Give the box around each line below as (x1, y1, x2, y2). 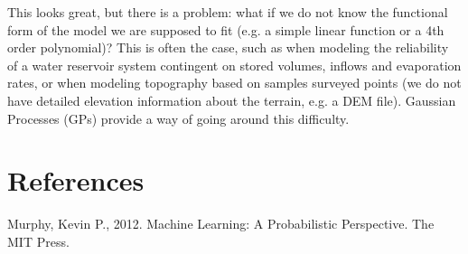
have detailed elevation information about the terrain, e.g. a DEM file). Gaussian (7, 90, 456, 109)
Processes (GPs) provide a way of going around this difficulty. (7, 108, 350, 127)
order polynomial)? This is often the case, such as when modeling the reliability (7, 38, 449, 57)
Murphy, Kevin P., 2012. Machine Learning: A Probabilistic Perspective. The (7, 214, 435, 233)
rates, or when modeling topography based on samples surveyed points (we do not (7, 73, 462, 92)
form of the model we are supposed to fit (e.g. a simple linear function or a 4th (7, 20, 445, 39)
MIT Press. (7, 231, 70, 250)
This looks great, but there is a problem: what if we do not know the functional (7, 3, 448, 21)
